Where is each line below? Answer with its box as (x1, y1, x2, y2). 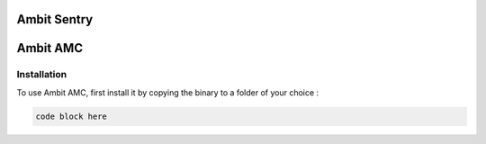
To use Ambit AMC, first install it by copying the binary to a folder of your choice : (16, 86, 319, 98)
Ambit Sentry (16, 12, 94, 27)
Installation (16, 68, 67, 81)
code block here (35, 111, 108, 121)
